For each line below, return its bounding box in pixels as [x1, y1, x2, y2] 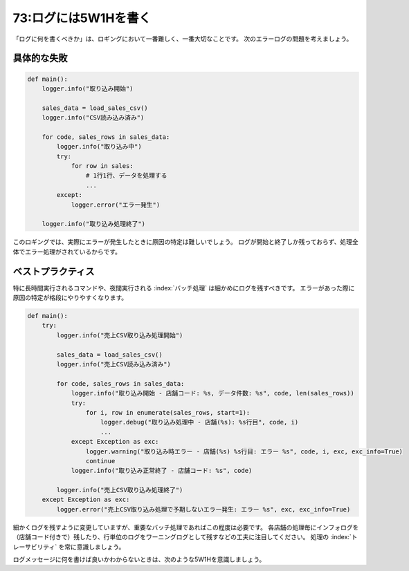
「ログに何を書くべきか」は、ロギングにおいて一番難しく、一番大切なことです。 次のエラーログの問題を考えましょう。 [12, 35, 353, 43]
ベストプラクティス [12, 265, 95, 277]
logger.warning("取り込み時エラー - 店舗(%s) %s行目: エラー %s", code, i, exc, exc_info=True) [85, 447, 403, 456]
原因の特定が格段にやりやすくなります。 [12, 294, 128, 302]
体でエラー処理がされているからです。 [12, 247, 121, 256]
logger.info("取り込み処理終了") [42, 220, 145, 228]
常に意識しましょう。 [64, 543, 125, 551]
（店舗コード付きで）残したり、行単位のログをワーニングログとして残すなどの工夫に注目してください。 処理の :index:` [12, 533, 352, 541]
